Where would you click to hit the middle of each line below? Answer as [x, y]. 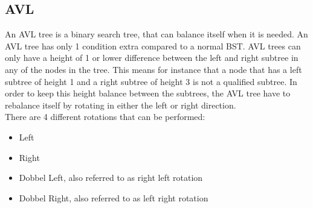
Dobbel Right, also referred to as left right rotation [114, 197]
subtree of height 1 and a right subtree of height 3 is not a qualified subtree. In [151, 81]
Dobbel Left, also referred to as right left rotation [111, 178]
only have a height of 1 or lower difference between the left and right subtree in [152, 58]
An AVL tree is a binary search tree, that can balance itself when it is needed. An [156, 34]
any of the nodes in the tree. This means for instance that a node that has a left [153, 69]
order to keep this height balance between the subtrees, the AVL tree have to [148, 93]
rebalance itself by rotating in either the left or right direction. [121, 105]
